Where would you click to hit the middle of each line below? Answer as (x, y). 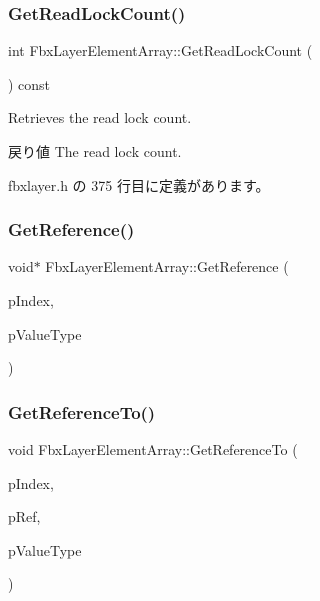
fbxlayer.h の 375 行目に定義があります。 (139, 184)
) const (29, 83)
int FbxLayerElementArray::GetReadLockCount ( (160, 50)
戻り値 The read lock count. (95, 151)
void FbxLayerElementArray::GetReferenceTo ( (153, 449)
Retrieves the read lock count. (100, 117)
